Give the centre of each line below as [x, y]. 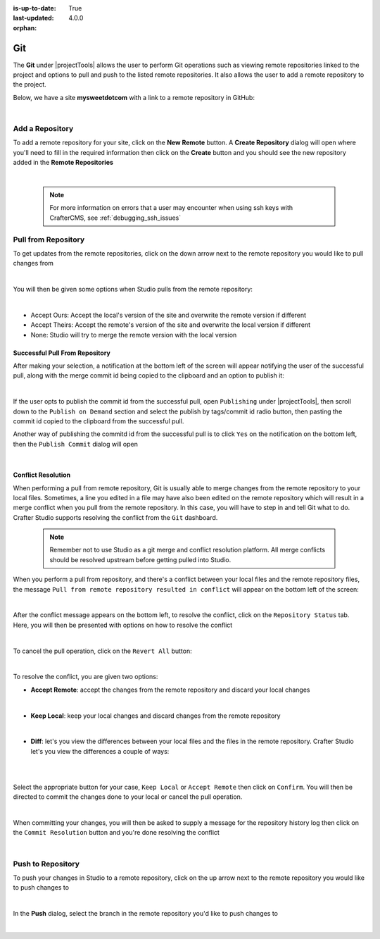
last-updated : [33, 18]
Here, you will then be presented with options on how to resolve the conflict [123, 625]
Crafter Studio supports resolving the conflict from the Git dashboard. [115, 517]
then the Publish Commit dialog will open [76, 444]
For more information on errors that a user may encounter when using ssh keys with [171, 208]
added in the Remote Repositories [63, 163]
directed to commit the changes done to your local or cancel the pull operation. [128, 797]
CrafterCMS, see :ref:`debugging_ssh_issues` [115, 218]
